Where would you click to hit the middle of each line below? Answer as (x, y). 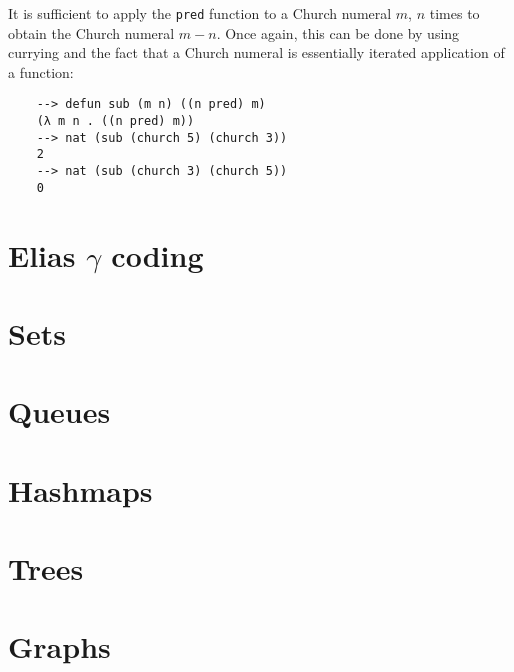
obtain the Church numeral (91, 32)
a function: (41, 71)
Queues (59, 411)
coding (157, 254)
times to (454, 13)
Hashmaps (80, 489)
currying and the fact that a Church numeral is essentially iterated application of (256, 52)
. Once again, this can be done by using (338, 32)
